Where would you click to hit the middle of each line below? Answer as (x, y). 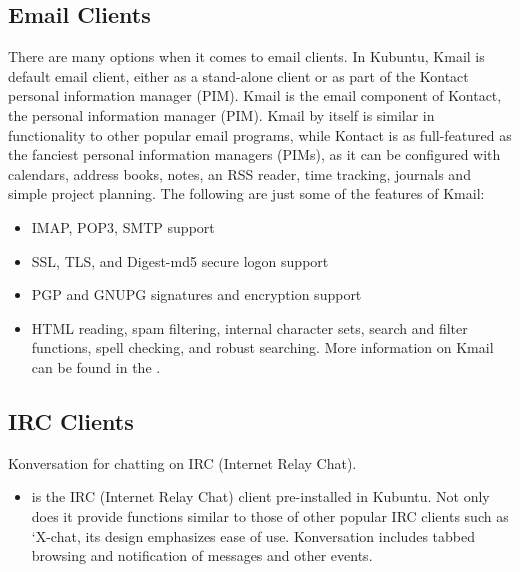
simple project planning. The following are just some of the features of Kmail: (246, 193)
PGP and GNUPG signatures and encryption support (196, 294)
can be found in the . (96, 366)
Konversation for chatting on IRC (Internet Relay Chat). (182, 462)
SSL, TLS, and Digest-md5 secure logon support (180, 260)
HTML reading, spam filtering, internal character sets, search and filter (249, 327)
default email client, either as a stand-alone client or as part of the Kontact (238, 75)
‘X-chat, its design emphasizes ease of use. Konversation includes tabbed (253, 535)
